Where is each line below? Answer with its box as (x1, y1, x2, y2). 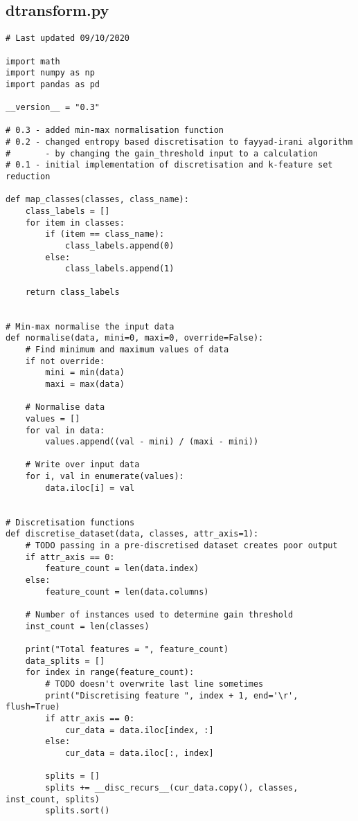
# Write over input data (25, 460, 140, 470)
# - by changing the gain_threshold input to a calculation (6, 148, 319, 159)
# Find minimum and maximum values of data (25, 344, 229, 354)
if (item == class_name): (45, 229, 165, 240)
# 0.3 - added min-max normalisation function (6, 125, 224, 136)
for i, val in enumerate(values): (25, 471, 184, 482)
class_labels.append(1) (64, 264, 174, 274)
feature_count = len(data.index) (45, 563, 199, 574)
